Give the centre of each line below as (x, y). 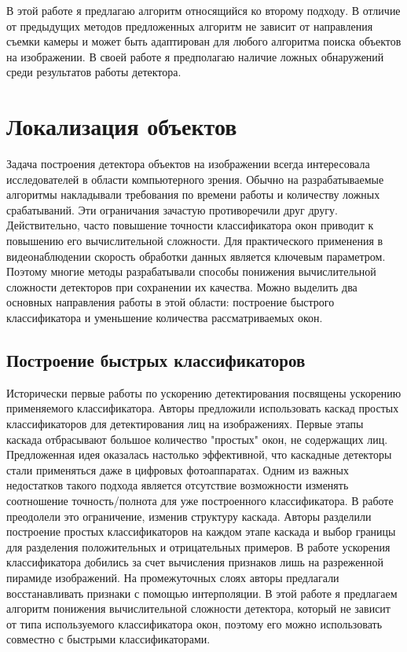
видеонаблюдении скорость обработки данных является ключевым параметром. (196, 256)
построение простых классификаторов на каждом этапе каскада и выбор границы (201, 531)
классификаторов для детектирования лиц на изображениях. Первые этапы (185, 424)
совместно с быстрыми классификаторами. (108, 639)
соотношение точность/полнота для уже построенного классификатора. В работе (200, 500)
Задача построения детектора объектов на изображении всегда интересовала (188, 164)
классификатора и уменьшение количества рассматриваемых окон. (165, 318)
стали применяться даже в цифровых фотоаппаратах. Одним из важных (178, 469)
